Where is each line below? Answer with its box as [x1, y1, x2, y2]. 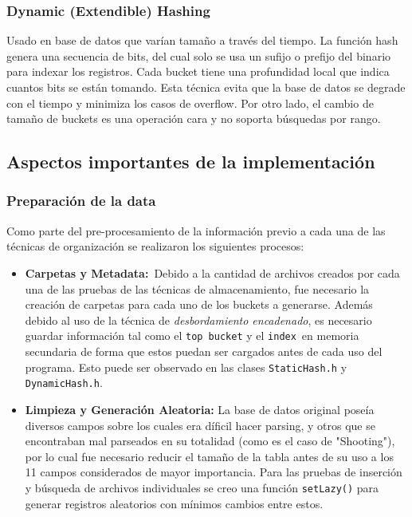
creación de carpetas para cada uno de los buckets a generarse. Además [25, 296, 373, 313]
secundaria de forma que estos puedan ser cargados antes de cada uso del [25, 343, 383, 359]
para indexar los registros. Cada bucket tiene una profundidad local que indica [6, 63, 390, 80]
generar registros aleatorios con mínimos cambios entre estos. [25, 495, 324, 511]
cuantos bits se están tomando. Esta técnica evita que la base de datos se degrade [6, 79, 406, 95]
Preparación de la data [6, 191, 156, 211]
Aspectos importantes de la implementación [6, 149, 375, 174]
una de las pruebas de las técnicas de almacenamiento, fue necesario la [25, 280, 370, 297]
